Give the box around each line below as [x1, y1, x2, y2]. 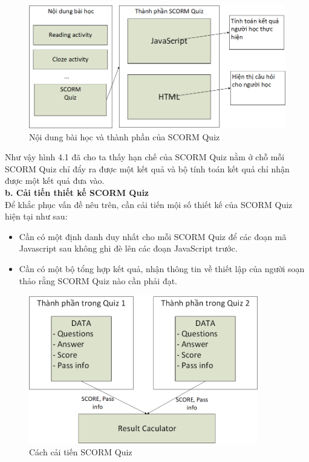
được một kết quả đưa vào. [5, 174, 105, 187]
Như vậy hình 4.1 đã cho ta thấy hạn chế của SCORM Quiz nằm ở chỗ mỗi [5, 151, 285, 163]
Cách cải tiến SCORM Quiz [29, 446, 132, 458]
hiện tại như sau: [5, 210, 68, 223]
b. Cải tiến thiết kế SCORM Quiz [5, 186, 149, 199]
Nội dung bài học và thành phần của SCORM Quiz [29, 130, 220, 143]
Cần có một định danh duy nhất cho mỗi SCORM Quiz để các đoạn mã [19, 230, 287, 242]
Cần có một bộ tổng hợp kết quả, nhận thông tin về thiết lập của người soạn [19, 262, 305, 275]
